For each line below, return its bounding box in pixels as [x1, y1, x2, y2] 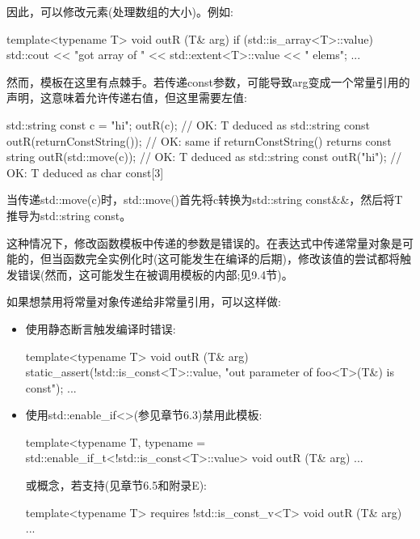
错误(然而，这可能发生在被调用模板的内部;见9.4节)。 [17, 265, 293, 282]
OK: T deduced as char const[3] [6, 163, 164, 180]
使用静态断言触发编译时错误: [25, 320, 176, 337]
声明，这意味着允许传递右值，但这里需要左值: [6, 89, 247, 106]
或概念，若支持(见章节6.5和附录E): [25, 477, 208, 494]
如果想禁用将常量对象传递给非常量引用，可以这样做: [6, 293, 281, 310]
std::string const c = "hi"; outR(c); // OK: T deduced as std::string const [6, 116, 370, 133]
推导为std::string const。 [6, 206, 132, 223]
